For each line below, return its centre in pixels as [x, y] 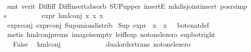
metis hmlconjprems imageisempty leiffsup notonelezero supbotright [111, 34]
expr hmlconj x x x [72, 15]
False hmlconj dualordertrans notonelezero [102, 43]
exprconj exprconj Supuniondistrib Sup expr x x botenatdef [108, 25]
